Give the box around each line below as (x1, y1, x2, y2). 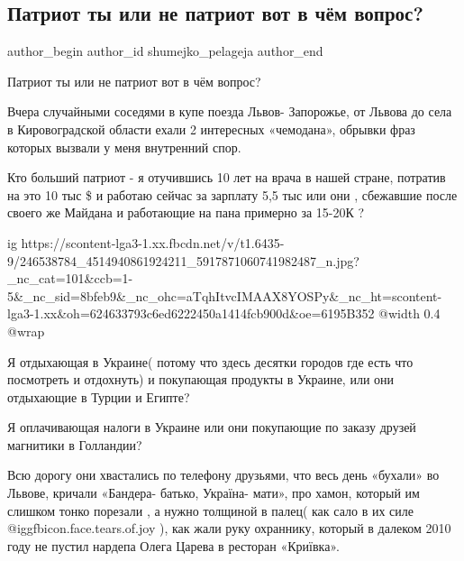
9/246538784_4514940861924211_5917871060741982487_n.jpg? (7, 251, 359, 270)
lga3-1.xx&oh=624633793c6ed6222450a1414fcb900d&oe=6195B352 (7, 304, 375, 323)
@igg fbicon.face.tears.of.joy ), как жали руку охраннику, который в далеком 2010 (7, 519, 451, 538)
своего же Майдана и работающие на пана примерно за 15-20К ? (7, 203, 365, 222)
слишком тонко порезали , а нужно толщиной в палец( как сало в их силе (7, 501, 414, 520)
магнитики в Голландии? (7, 435, 142, 454)
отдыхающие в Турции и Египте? (7, 387, 190, 406)
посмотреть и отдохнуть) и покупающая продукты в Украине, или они (7, 370, 395, 389)
